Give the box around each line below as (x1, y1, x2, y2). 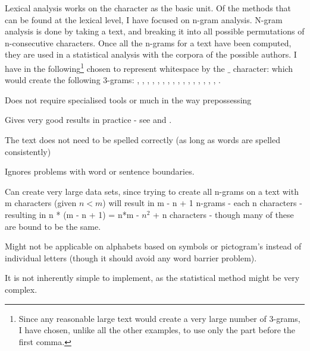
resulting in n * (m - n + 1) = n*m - (5, 208, 139, 220)
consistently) (5, 145, 51, 157)
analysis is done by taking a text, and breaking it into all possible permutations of (5, 25, 305, 37)
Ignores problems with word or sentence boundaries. (5, 165, 195, 178)
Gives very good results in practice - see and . (5, 113, 172, 126)
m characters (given (5, 197, 77, 209)
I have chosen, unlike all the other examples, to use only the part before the (18, 324, 296, 336)
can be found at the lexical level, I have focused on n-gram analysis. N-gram (5, 13, 283, 26)
